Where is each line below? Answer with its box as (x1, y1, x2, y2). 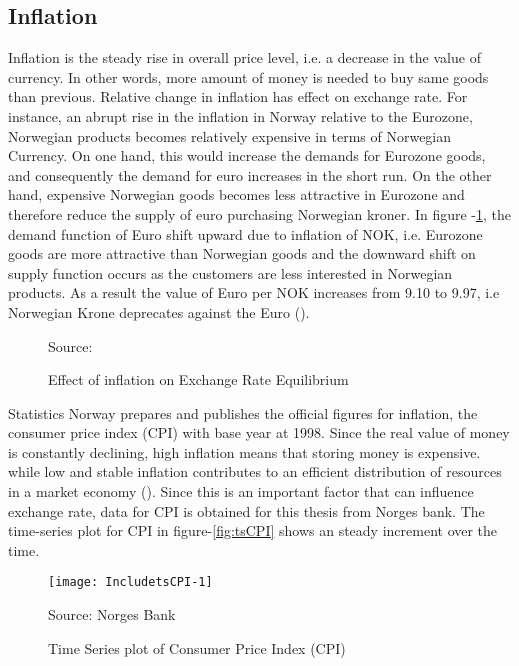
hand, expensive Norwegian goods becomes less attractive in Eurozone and (8, 184, 465, 205)
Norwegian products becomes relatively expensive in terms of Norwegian (8, 125, 452, 146)
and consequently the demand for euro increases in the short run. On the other (8, 164, 492, 185)
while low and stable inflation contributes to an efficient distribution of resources (8, 461, 502, 482)
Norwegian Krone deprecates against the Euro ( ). (8, 301, 310, 322)
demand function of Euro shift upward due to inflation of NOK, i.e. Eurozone (8, 223, 483, 244)
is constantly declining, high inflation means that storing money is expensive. (8, 441, 481, 462)
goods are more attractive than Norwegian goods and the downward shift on (8, 243, 476, 264)
